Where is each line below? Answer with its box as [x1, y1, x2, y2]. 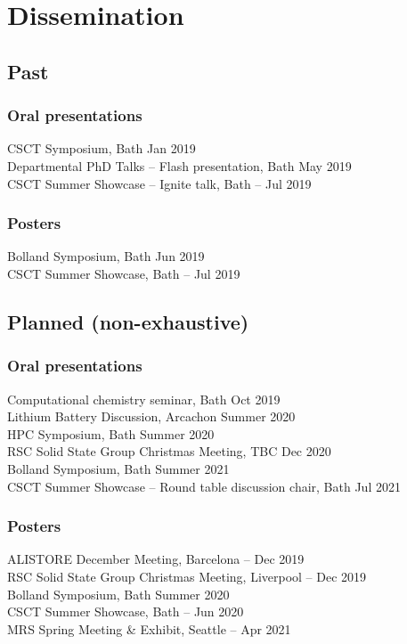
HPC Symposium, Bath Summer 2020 [7, 424, 215, 443]
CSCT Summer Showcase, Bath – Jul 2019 [7, 264, 240, 282]
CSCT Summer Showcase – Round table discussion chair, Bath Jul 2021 [7, 477, 401, 495]
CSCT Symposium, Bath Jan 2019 [7, 139, 196, 158]
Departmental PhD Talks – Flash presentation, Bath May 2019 [7, 156, 352, 175]
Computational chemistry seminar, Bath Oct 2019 [7, 389, 281, 408]
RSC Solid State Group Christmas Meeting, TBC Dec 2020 [7, 442, 331, 461]
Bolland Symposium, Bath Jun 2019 [7, 247, 205, 265]
